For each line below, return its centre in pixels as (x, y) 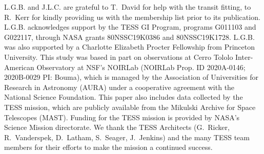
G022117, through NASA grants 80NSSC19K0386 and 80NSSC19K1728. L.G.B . (129, 37)
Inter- (244, 57)
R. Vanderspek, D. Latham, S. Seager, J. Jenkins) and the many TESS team (127, 137)
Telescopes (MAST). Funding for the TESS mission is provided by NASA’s (122, 117)
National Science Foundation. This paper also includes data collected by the (124, 97)
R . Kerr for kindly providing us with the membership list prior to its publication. (132, 17)
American (19, 67)
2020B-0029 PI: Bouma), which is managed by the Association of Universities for (131, 77)
